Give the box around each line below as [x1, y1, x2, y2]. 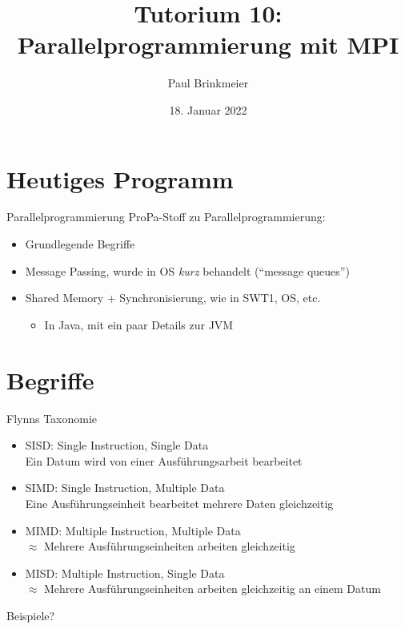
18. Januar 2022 [169, 101, 247, 118]
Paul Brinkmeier [167, 75, 249, 91]
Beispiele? [6, 607, 55, 623]
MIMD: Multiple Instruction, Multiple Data [25, 522, 241, 538]
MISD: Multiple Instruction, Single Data [25, 564, 225, 581]
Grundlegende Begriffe [25, 236, 135, 252]
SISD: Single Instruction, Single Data [25, 437, 209, 454]
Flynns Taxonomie [6, 409, 98, 426]
